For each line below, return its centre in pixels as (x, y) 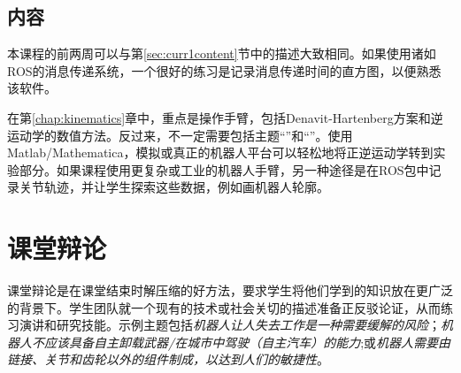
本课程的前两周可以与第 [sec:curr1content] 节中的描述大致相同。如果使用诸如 (222, 53)
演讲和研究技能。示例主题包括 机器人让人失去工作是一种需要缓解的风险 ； (230, 325)
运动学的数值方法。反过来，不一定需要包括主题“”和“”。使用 (180, 135)
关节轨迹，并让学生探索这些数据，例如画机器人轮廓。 (174, 187)
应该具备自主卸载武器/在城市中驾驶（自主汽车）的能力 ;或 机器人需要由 (247, 342)
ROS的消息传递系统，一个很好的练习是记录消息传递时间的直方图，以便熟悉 (224, 70)
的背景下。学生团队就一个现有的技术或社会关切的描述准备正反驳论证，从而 (224, 307)
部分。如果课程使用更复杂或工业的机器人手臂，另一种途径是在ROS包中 (224, 169)
